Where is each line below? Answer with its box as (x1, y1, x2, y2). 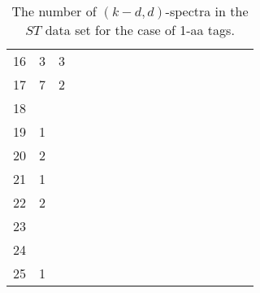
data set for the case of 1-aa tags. (45, 20, 235, 39)
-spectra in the (165, 2, 249, 20)
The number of (11, 2, 97, 20)
